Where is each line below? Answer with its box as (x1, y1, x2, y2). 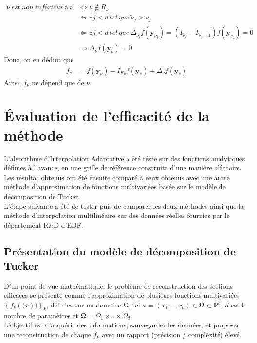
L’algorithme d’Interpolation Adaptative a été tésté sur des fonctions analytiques (4, 153, 245, 163)
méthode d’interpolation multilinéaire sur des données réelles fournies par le (4, 210, 230, 220)
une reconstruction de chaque (4, 329, 92, 340)
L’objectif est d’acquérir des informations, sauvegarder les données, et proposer (4, 320, 239, 330)
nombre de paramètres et (4, 310, 79, 320)
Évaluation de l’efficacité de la (4, 106, 210, 126)
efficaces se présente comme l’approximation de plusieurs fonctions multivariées (4, 290, 239, 300)
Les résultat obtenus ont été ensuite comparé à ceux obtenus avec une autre (4, 172, 230, 182)
